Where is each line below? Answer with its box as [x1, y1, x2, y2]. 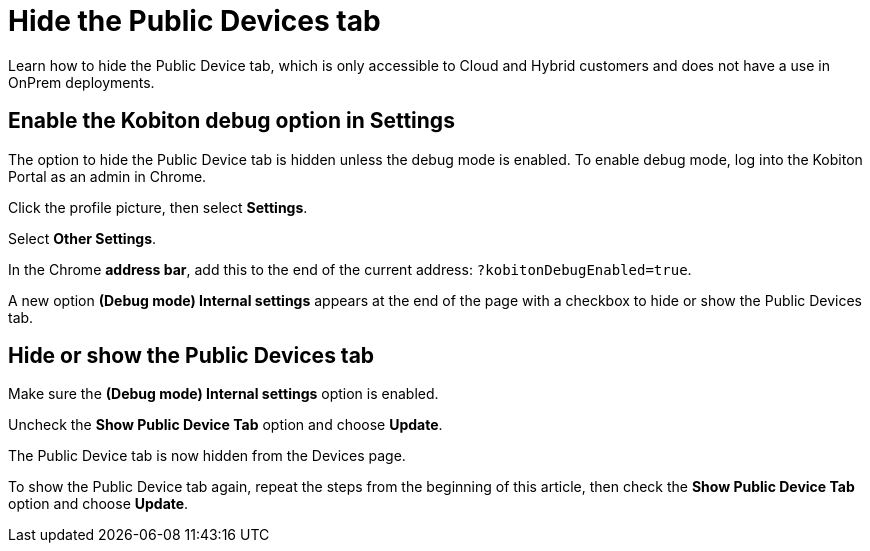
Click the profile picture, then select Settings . [8, 198, 308, 216]
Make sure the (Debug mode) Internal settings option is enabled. [8, 385, 439, 403]
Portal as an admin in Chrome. [8, 167, 207, 185]
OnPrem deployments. [8, 73, 155, 91]
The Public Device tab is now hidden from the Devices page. [8, 447, 406, 465]
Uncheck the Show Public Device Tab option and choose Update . [8, 416, 443, 434]
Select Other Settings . [8, 229, 157, 247]
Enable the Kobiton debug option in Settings [8, 108, 455, 134]
